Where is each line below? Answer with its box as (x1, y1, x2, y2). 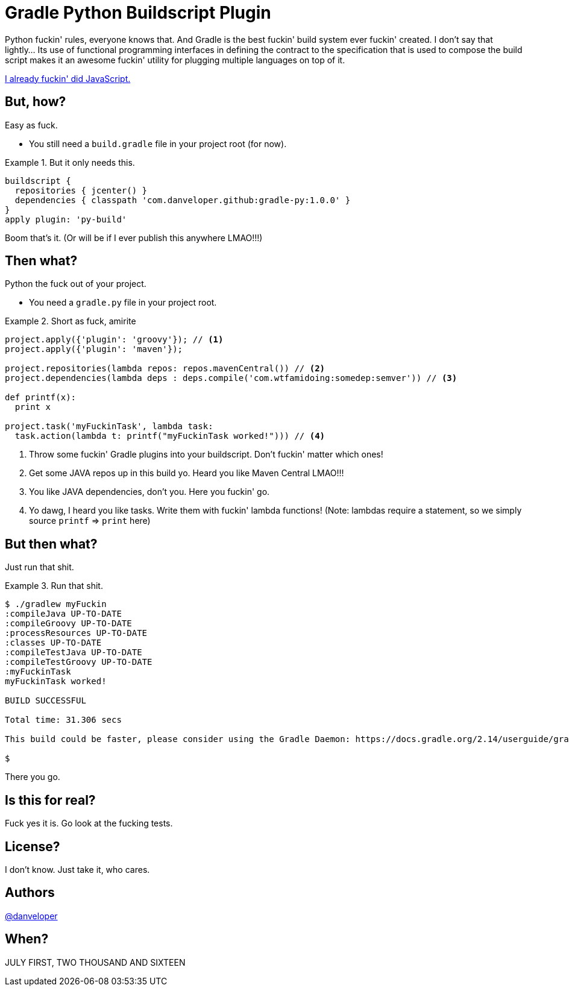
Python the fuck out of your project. (5, 278, 146, 289)
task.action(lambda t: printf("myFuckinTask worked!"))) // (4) (14, 431, 325, 441)
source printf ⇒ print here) (29, 515, 151, 526)
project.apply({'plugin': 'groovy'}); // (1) (5, 335, 224, 345)
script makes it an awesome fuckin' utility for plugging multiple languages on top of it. (5, 54, 345, 65)
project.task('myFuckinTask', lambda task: (5, 421, 213, 432)
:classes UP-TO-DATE (5, 638, 102, 648)
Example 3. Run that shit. (5, 580, 103, 591)
